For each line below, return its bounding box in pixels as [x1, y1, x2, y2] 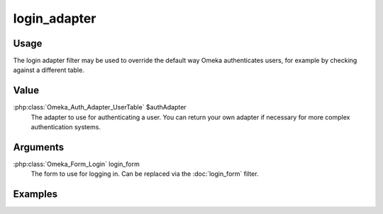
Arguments [13, 141, 65, 153]
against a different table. [13, 66, 84, 74]
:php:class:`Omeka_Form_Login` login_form [13, 160, 140, 169]
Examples [13, 188, 58, 201]
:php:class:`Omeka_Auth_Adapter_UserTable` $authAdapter [13, 103, 187, 112]
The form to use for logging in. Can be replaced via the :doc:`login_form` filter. [30, 170, 259, 178]
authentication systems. [30, 123, 101, 131]
